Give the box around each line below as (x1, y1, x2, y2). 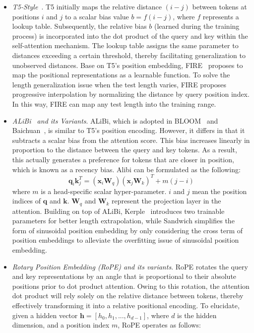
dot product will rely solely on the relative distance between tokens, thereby (12, 290, 244, 301)
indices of (12, 196, 41, 206)
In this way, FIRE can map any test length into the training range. (12, 98, 216, 109)
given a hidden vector (12, 310, 78, 320)
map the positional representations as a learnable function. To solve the (12, 69, 230, 80)
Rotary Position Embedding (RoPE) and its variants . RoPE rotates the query (12, 261, 248, 271)
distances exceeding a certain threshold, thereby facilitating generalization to (12, 50, 246, 60)
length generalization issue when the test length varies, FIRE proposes (12, 79, 227, 89)
